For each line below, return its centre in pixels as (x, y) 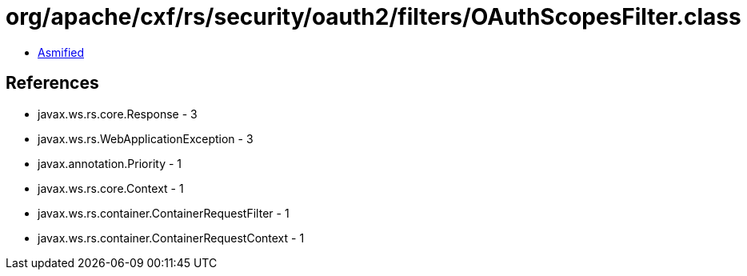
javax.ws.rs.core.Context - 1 (111, 188)
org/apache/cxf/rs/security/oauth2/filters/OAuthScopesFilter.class (373, 17)
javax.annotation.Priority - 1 (110, 163)
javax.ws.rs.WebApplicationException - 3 (146, 138)
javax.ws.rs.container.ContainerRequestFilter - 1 (164, 213)
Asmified (61, 52)
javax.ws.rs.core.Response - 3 (118, 114)
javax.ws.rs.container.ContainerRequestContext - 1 (171, 238)
